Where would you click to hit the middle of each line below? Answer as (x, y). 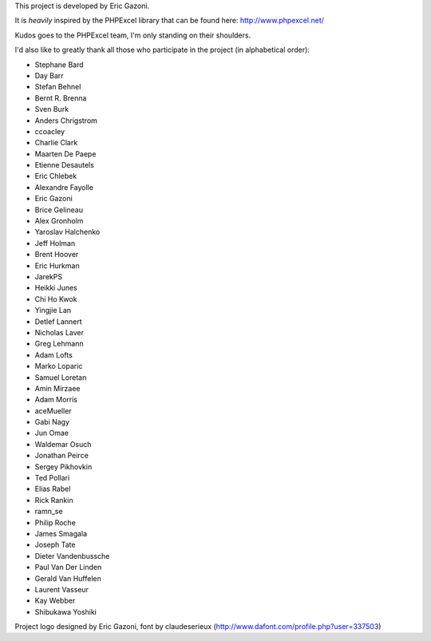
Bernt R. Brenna (61, 98)
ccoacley (50, 131)
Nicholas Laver (59, 332)
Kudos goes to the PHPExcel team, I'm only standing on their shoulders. (133, 35)
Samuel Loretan (61, 377)
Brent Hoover (57, 255)
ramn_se (49, 512)
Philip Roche (55, 522)
